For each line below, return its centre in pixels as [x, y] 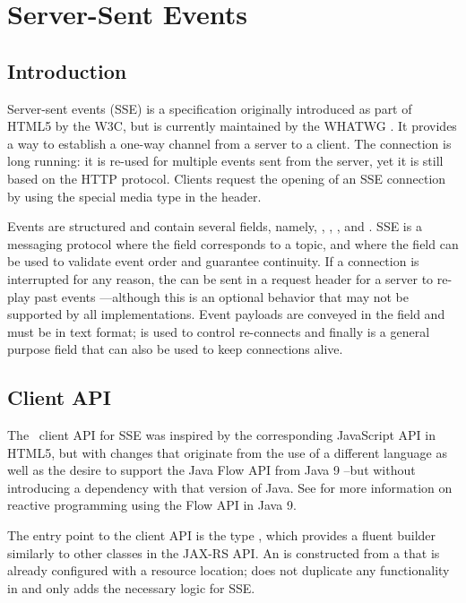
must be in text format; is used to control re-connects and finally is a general [219, 331]
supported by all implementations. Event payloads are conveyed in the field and [226, 314]
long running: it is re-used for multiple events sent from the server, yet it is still [225, 161]
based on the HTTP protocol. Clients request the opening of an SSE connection [227, 178]
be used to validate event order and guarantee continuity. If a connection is [213, 261]
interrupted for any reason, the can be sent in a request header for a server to [220, 278]
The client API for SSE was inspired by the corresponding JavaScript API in [222, 435]
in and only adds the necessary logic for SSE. [131, 587]
